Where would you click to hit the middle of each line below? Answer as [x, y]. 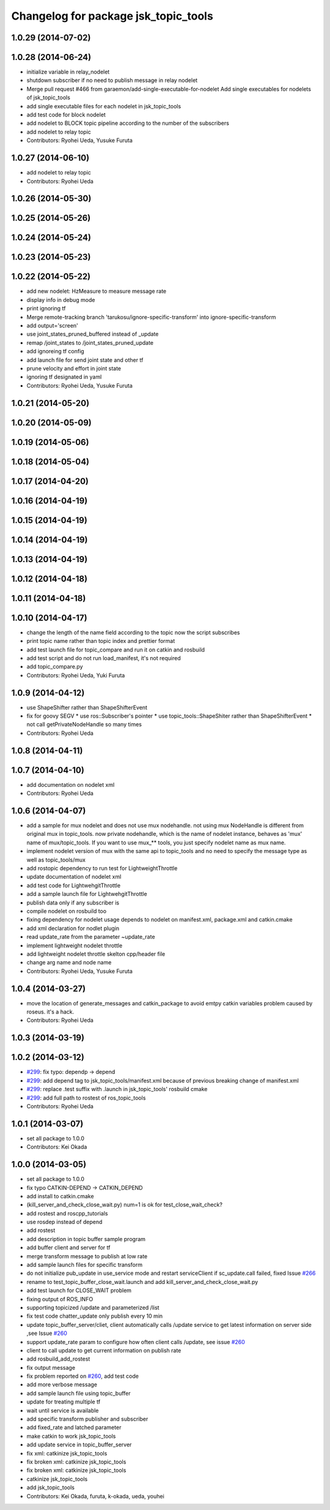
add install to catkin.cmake [60, 1196]
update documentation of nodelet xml [74, 877]
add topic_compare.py [55, 667]
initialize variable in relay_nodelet [68, 72]
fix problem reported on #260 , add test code [82, 1376]
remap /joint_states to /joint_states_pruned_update [90, 342]
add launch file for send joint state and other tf [85, 360]
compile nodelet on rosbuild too [67, 911]
